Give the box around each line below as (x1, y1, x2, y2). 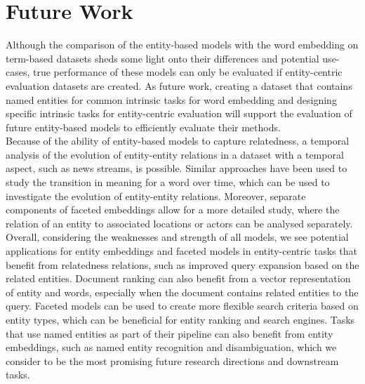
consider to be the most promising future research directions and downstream (6, 353, 339, 368)
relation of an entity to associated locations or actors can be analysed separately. (6, 216, 353, 230)
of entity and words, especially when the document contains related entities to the (6, 284, 359, 299)
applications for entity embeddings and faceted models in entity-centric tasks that (6, 244, 357, 258)
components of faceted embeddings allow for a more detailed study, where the (6, 202, 340, 217)
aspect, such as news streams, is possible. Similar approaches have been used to (6, 161, 347, 176)
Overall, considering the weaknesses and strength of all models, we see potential (6, 230, 349, 244)
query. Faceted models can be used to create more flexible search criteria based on (6, 298, 359, 313)
